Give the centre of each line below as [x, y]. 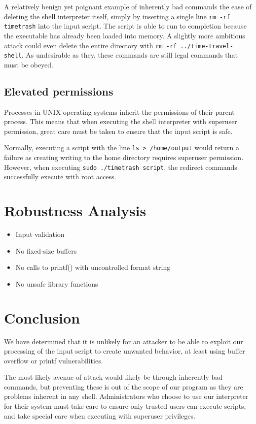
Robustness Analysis [75, 211]
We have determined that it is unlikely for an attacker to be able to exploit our [124, 341]
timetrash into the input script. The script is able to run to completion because [125, 26]
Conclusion [42, 317]
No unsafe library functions [57, 283]
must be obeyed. [29, 64]
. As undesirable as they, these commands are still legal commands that [129, 55]
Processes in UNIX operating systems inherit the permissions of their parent [119, 112]
